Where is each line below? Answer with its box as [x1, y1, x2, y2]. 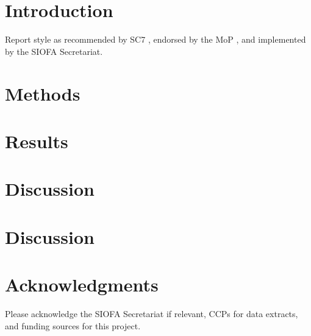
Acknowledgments [5, 272, 159, 296]
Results [5, 128, 68, 153]
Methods [5, 80, 80, 105]
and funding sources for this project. [5, 319, 141, 332]
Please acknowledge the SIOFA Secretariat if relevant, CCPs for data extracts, [5, 307, 298, 320]
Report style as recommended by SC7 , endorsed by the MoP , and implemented [5, 33, 306, 46]
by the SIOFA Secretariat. [5, 45, 103, 57]
